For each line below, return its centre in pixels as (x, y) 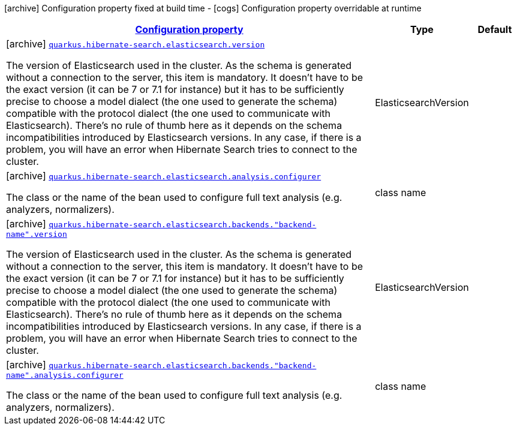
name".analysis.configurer (65, 375)
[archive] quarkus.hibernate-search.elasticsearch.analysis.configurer (164, 176)
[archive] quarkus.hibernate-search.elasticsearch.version (136, 44)
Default (495, 29)
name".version (37, 234)
